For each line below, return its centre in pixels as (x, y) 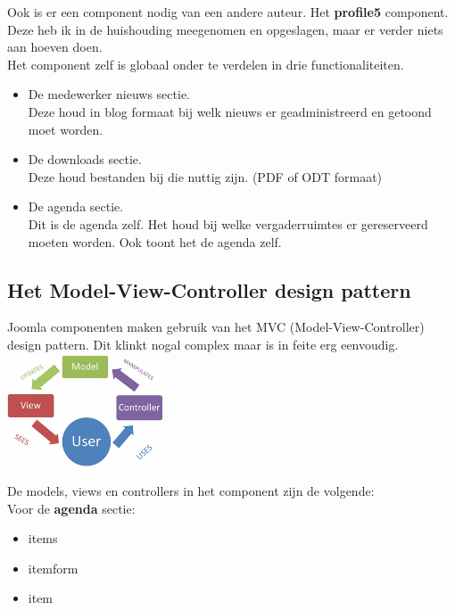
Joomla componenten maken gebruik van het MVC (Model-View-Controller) (216, 327)
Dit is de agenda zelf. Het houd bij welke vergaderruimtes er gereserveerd (228, 223)
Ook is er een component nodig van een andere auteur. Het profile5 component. (228, 12)
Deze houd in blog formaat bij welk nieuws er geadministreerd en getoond (230, 111)
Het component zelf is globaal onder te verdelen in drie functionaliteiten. (206, 64)
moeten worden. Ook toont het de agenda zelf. (155, 241)
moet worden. (66, 129)
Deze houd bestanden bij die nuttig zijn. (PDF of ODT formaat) (205, 176)
